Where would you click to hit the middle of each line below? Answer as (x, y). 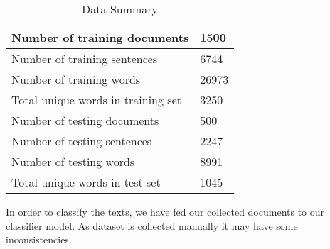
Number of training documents (100, 37)
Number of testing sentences (82, 141)
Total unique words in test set (86, 182)
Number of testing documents (85, 120)
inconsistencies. (39, 239)
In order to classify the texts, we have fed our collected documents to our (165, 211)
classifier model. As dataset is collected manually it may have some (152, 225)
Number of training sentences (85, 59)
